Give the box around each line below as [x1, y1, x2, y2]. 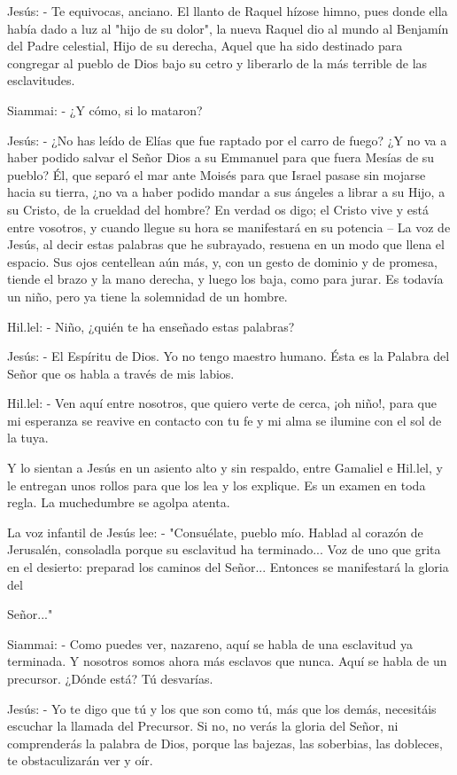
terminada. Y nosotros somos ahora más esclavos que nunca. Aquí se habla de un [7, 652, 447, 670]
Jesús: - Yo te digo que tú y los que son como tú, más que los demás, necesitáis [7, 699, 437, 717]
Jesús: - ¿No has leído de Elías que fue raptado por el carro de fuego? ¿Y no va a [7, 130, 447, 149]
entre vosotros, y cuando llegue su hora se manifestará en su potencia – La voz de [7, 217, 451, 236]
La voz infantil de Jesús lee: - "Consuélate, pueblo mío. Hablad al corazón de [7, 522, 423, 541]
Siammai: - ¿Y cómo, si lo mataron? [7, 100, 203, 119]
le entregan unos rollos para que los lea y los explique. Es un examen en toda [7, 475, 426, 494]
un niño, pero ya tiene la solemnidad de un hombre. [7, 286, 288, 305]
